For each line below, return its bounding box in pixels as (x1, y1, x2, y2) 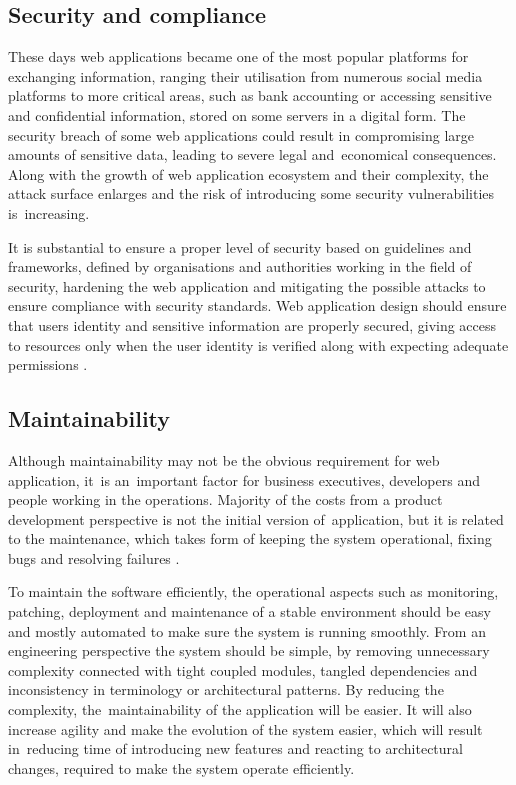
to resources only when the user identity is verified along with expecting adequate (8, 334, 509, 355)
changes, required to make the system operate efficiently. (8, 757, 355, 778)
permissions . (8, 354, 88, 375)
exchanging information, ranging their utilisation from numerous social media (8, 65, 483, 86)
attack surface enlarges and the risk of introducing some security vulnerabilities (8, 183, 495, 204)
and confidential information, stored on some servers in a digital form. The (8, 104, 466, 125)
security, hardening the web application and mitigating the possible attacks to (8, 275, 486, 296)
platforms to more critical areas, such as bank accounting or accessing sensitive (8, 85, 492, 106)
